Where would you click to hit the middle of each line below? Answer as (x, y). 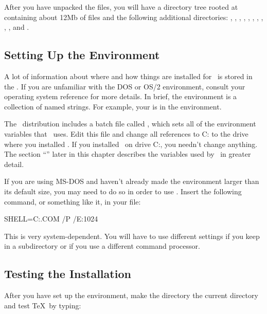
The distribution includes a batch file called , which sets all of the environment (130, 124)
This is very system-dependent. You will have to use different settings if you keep (132, 236)
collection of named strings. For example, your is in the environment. (113, 106)
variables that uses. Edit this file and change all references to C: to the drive (126, 133)
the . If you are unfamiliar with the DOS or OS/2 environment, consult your (125, 86)
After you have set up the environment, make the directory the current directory (131, 295)
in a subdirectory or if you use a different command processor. (102, 246)
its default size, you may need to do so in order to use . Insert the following (123, 191)
